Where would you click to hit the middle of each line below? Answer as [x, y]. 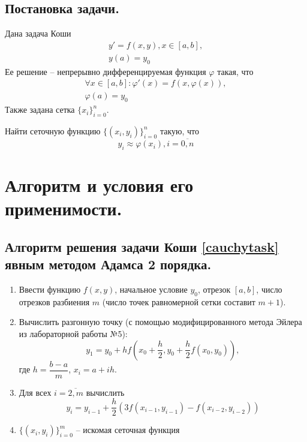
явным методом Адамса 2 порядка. [108, 264]
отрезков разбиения [54, 301]
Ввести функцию [50, 289]
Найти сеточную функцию [53, 130]
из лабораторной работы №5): [73, 334]
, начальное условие [151, 289]
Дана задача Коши [38, 33]
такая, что [235, 71]
